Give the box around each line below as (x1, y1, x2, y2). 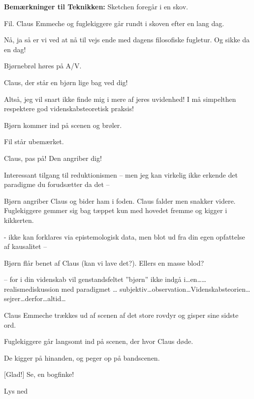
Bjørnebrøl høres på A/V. (4, 61, 82, 71)
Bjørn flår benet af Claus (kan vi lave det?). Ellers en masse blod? (4, 257, 204, 268)
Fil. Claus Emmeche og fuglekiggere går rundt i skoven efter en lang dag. (4, 18, 224, 28)
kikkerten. (4, 215, 34, 225)
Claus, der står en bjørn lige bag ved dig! (4, 77, 128, 87)
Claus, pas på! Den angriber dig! (4, 153, 102, 163)
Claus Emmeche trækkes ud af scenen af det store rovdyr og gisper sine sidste (4, 310, 239, 320)
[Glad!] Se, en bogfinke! (4, 369, 74, 379)
